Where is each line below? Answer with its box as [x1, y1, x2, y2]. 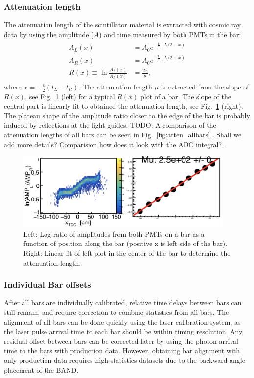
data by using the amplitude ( [4, 29, 94, 39]
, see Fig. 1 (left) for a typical [25, 91, 115, 101]
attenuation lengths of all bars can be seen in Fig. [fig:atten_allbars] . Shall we [4, 129, 242, 139]
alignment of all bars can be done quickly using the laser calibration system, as [4, 316, 241, 327]
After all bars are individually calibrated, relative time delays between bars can [4, 297, 242, 308]
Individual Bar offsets [4, 278, 91, 290]
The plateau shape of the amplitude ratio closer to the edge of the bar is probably [4, 110, 250, 120]
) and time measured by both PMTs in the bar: [99, 29, 241, 39]
